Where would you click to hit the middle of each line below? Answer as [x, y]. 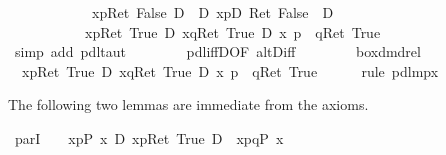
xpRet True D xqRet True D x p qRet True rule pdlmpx [230, 70]
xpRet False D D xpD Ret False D [212, 12]
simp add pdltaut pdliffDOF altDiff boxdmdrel [217, 51]
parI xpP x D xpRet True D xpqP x [149, 137]
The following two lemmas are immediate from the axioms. [188, 104]
